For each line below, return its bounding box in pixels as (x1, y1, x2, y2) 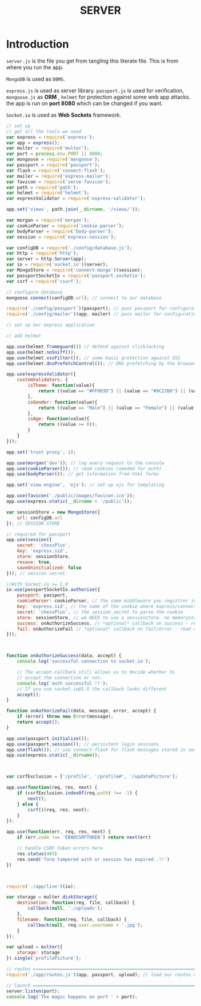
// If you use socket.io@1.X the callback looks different (17, 686, 167, 692)
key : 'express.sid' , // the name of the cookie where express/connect (17, 604, 197, 610)
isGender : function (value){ (28, 399, 98, 405)
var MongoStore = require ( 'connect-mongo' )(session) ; (6, 267, 144, 273)
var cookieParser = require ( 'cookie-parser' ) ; (6, 223, 124, 229)
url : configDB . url (17, 515, 63, 521)
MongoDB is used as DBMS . (6, 75, 65, 82)
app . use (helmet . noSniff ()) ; (6, 349, 77, 355)
